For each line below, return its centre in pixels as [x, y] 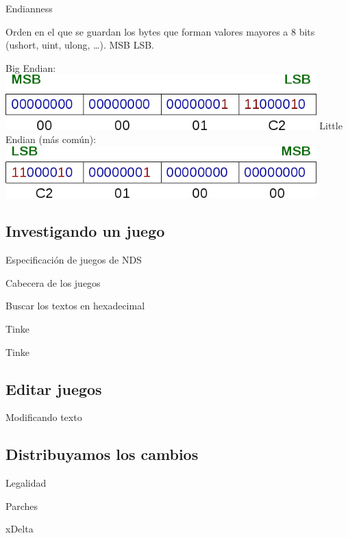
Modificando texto [44, 417]
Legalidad [26, 483]
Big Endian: [31, 67]
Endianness [29, 8]
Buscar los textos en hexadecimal [75, 306]
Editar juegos [54, 388]
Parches [22, 505]
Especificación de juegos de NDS [74, 260]
